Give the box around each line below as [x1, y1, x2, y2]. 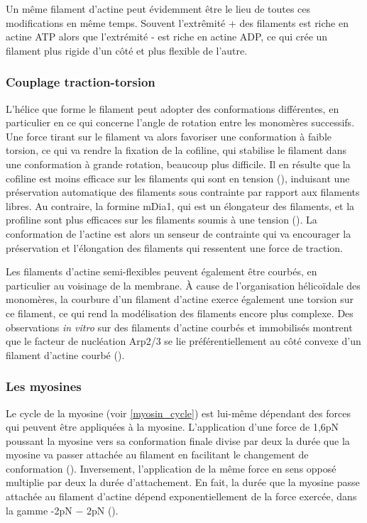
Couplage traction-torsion [6, 73, 155, 91]
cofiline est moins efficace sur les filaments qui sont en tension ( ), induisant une [6, 170, 350, 185]
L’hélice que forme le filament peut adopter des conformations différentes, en [6, 101, 339, 116]
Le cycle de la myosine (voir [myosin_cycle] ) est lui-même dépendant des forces [6, 405, 351, 420]
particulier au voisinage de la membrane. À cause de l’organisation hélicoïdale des [6, 277, 361, 292]
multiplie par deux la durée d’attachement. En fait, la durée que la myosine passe [6, 475, 360, 490]
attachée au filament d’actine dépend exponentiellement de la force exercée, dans [6, 489, 357, 504]
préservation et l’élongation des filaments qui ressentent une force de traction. [6, 240, 344, 255]
